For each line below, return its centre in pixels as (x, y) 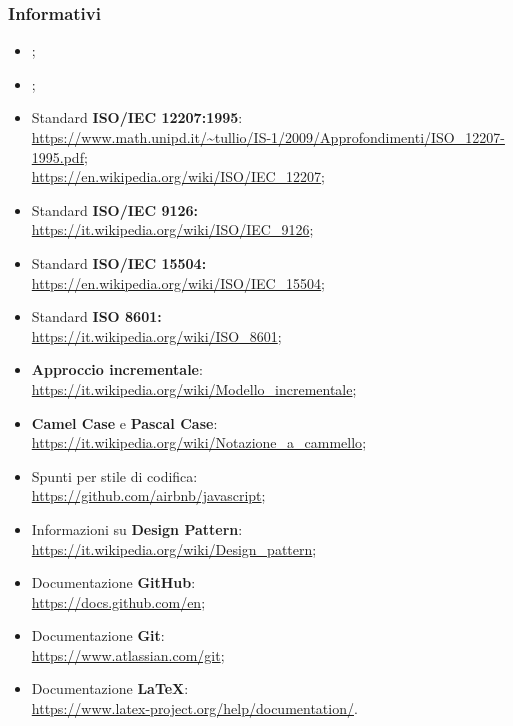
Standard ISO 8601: (96, 316)
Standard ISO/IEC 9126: (115, 209)
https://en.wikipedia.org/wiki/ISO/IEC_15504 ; (178, 282)
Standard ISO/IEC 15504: (119, 262)
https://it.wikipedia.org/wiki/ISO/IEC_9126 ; (172, 229)
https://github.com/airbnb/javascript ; (148, 495)
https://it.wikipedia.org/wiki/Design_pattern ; (174, 548)
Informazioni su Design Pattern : (137, 528)
